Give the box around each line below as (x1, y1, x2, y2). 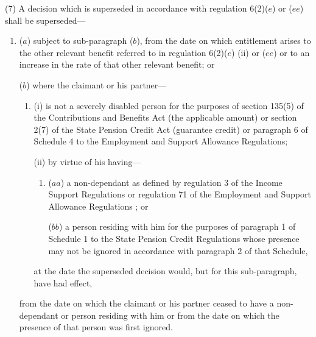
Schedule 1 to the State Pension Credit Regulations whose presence (48, 232, 300, 244)
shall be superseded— (5, 13, 86, 26)
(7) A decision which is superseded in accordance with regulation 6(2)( (5, 2, 269, 14)
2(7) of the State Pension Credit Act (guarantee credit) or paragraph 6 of (33, 122, 308, 135)
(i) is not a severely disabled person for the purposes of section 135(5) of (33, 99, 304, 112)
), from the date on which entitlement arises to (136, 34, 311, 47)
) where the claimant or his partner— (26, 78, 167, 91)
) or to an (273, 46, 310, 59)
